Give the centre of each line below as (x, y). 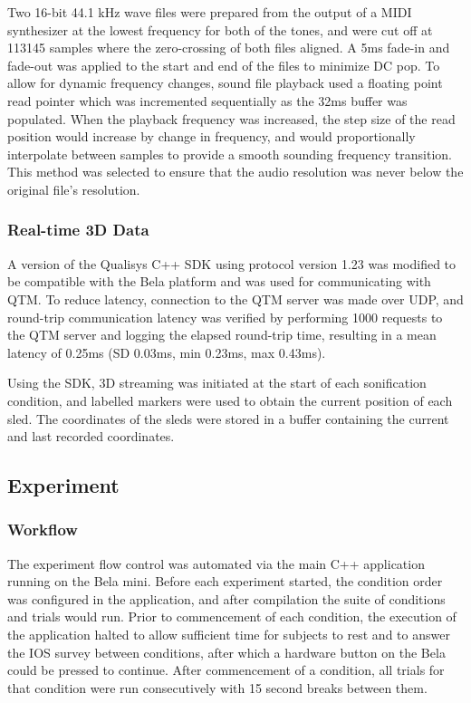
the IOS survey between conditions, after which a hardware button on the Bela (226, 652)
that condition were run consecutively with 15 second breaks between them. (217, 687)
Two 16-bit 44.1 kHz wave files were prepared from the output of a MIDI (210, 12)
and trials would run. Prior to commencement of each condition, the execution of (232, 616)
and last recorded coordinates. (91, 436)
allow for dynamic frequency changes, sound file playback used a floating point (225, 83)
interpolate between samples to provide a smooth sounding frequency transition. (230, 154)
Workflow (43, 530)
